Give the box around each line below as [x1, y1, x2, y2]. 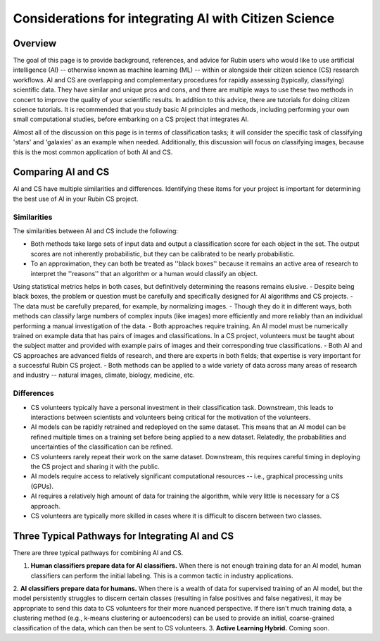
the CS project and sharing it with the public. [30, 462, 160, 471]
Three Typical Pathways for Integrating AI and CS [13, 530, 234, 542]
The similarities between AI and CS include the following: [13, 227, 179, 235]
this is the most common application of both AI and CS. [13, 148, 173, 156]
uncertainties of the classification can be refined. [30, 442, 173, 451]
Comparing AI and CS [13, 166, 110, 178]
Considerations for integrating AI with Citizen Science [13, 11, 335, 26]
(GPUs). [30, 482, 54, 490]
